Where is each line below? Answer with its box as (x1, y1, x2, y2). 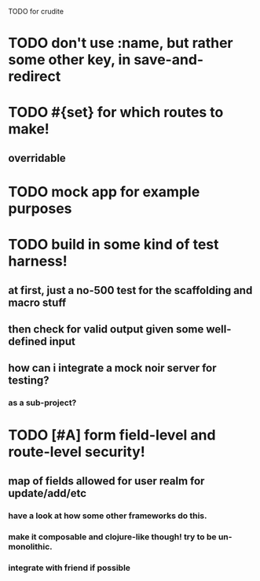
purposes (8, 200, 72, 217)
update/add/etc (8, 487, 87, 500)
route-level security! (8, 443, 145, 461)
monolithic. (8, 541, 53, 552)
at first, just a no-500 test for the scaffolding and (8, 283, 253, 297)
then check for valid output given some (8, 322, 204, 336)
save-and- (133, 51, 204, 69)
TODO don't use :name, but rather (8, 35, 233, 52)
